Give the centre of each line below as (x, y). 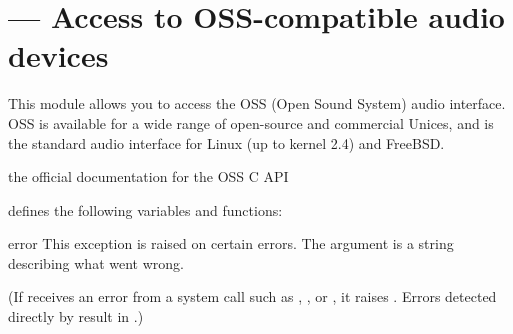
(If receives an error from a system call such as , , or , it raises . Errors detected (252, 296)
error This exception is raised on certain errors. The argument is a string (231, 243)
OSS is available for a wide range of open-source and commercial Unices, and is (251, 122)
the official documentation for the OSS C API (148, 176)
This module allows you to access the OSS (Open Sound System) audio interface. (257, 103)
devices (58, 55)
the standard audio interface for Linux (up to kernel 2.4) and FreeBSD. (226, 142)
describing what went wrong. (96, 262)
